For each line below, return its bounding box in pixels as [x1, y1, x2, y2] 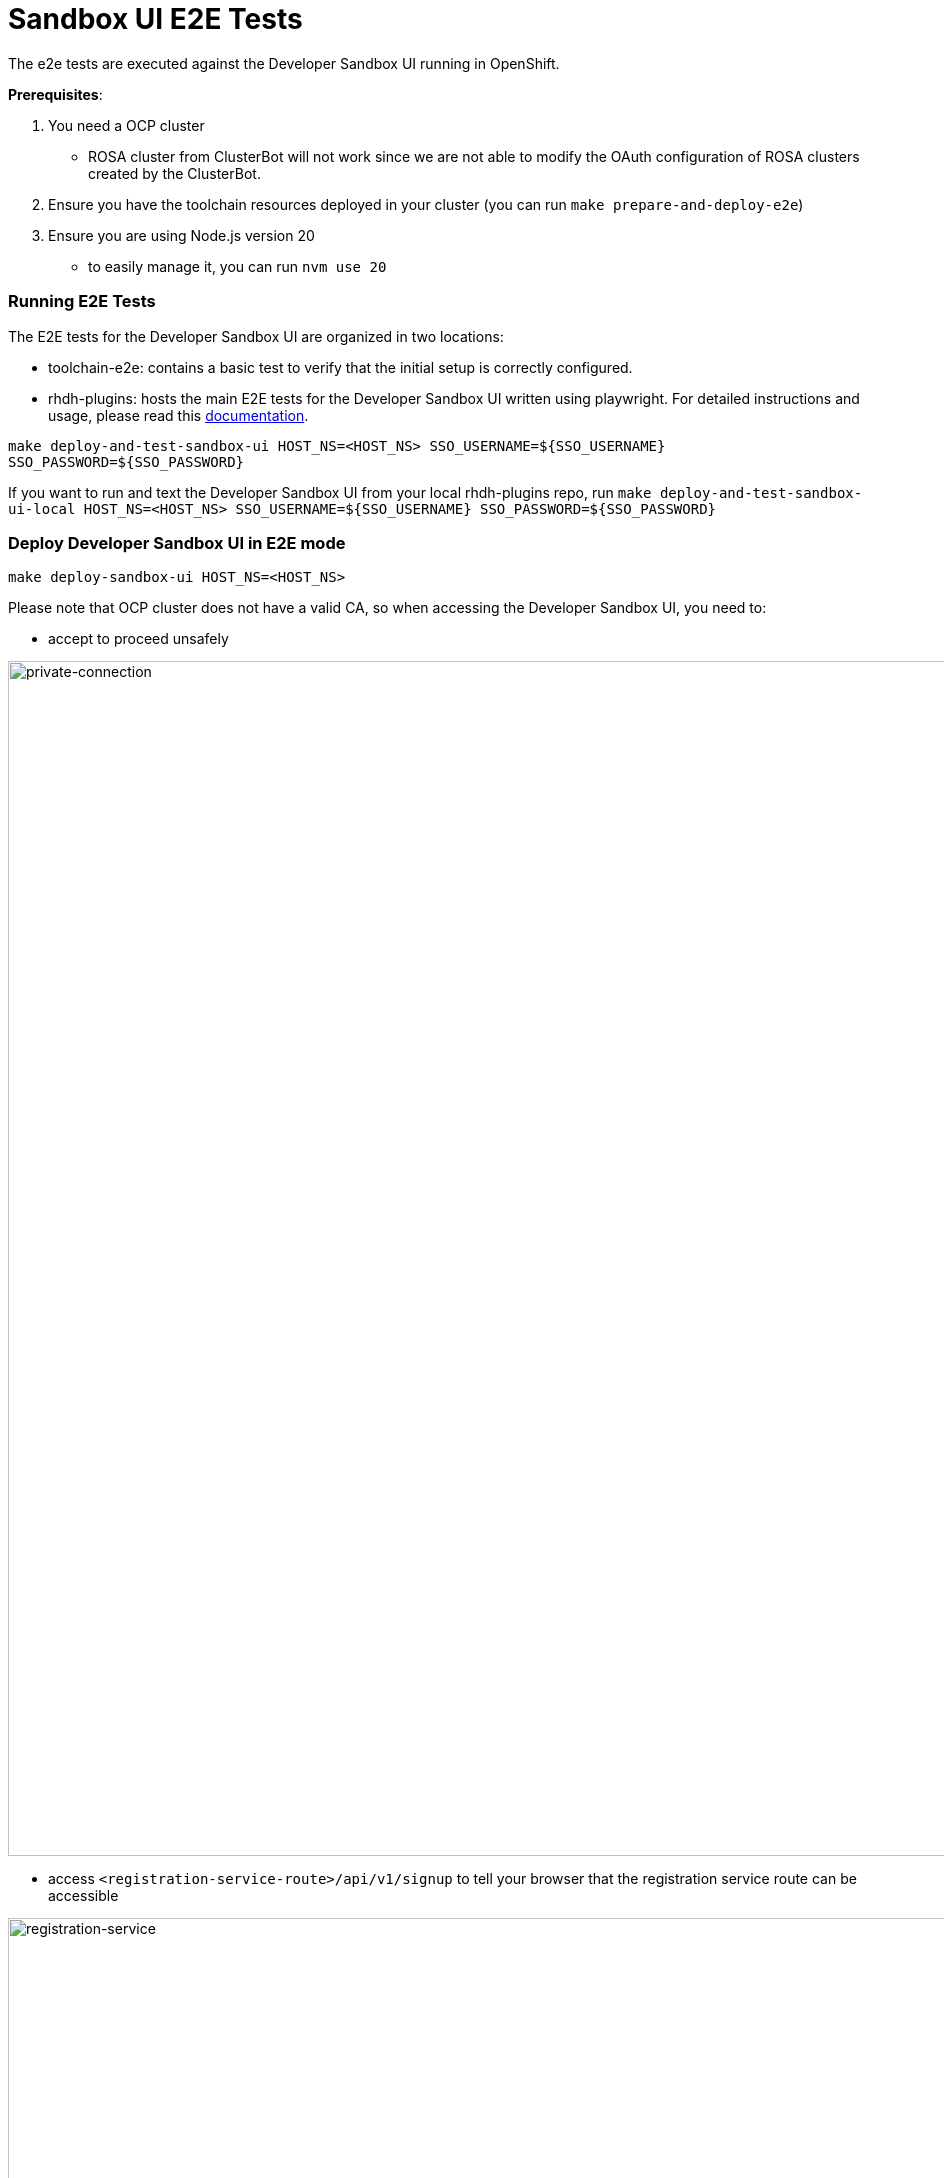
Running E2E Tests [8, 291, 156, 312]
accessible [48, 1887, 119, 1905]
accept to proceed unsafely [48, 630, 229, 648]
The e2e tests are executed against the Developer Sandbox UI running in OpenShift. [8, 54, 560, 72]
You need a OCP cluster [48, 116, 205, 134]
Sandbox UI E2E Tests [8, 2, 303, 36]
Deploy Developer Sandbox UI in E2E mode [8, 532, 346, 553]
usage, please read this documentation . [48, 406, 309, 424]
